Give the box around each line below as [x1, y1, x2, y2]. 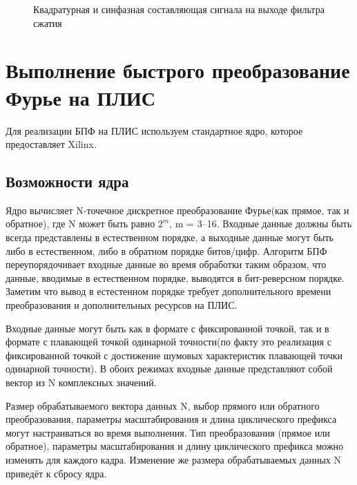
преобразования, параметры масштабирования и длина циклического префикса [6, 412, 337, 426]
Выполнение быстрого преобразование [6, 56, 350, 84]
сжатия [33, 15, 62, 30]
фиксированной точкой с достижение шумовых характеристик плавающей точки [6, 348, 343, 362]
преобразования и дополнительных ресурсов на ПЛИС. [6, 298, 238, 312]
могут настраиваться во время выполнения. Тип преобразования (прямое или [6, 425, 330, 439]
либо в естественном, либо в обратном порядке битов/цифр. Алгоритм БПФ [6, 243, 327, 258]
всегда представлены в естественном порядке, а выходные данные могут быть [6, 230, 334, 245]
